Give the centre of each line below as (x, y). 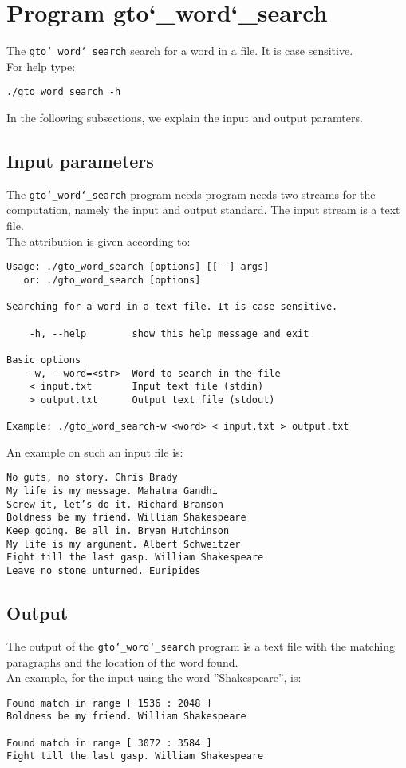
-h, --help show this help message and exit (169, 333)
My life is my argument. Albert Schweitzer (124, 544)
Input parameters (80, 161)
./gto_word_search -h (64, 92)
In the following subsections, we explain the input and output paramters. (185, 118)
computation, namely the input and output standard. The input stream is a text (203, 210)
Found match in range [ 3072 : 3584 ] (109, 743)
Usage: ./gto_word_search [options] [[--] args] (138, 267)
